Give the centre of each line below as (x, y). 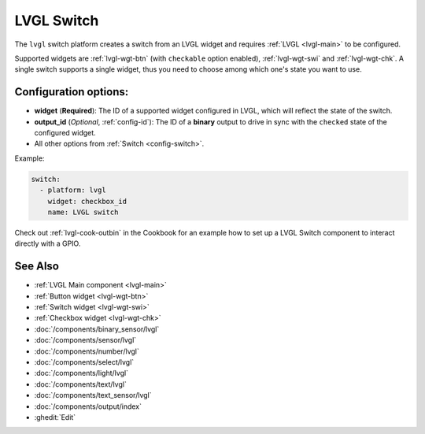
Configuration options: (72, 92)
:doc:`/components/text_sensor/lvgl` (93, 395)
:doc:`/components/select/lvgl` (84, 362)
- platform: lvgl (73, 190)
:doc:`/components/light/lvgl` (81, 373)
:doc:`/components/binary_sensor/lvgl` (97, 329)
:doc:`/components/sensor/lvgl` (85, 340)
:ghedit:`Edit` (55, 417)
